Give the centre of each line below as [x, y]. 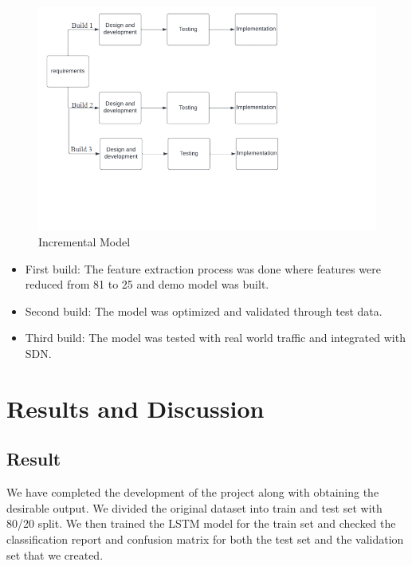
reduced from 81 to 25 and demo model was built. [147, 284]
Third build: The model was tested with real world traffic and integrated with [215, 338]
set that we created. [55, 554]
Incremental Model [84, 242]
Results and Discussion [135, 408]
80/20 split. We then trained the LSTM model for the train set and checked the [201, 523]
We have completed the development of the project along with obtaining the [193, 492]
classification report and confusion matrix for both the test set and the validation [205, 538]
